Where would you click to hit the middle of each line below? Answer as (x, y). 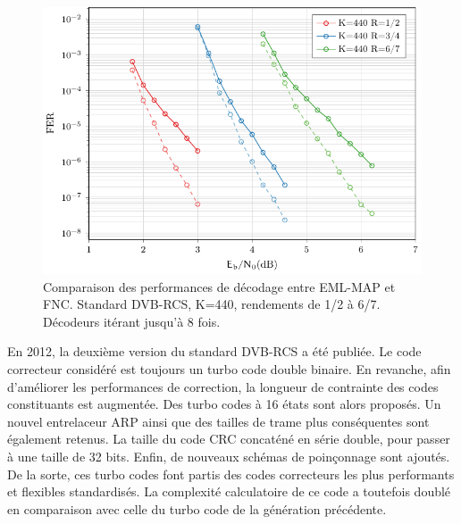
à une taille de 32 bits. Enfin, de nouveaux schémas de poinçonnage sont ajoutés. (229, 457)
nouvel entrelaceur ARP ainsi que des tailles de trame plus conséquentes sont (218, 421)
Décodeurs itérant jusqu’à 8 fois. (132, 321)
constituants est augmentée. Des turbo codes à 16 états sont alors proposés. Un (224, 404)
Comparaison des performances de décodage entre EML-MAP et (219, 286)
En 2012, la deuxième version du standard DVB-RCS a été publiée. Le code (214, 351)
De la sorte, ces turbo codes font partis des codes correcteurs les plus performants (231, 474)
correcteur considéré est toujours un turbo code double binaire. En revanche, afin (229, 369)
